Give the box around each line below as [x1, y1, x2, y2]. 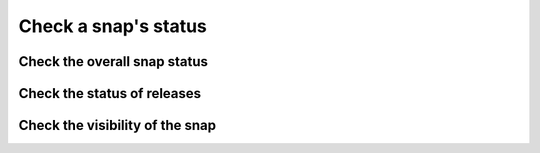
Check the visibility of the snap [18, 117, 217, 134]
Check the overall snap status [18, 53, 209, 70]
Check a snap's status [18, 15, 207, 37]
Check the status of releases [18, 85, 202, 102]
